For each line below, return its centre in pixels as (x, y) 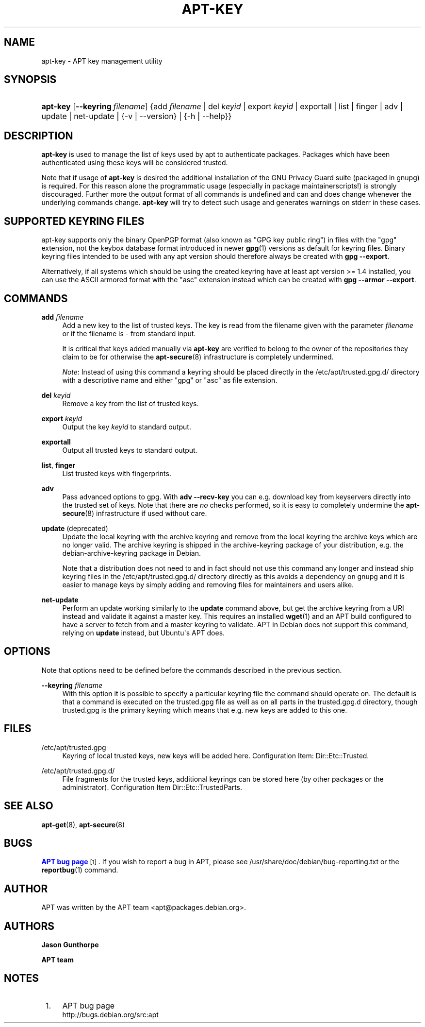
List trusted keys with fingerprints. (117, 473)
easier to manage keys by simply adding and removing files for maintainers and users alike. (208, 584)
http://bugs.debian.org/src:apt (110, 1014)
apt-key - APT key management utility (102, 61)
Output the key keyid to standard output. (127, 427)
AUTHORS (29, 926)
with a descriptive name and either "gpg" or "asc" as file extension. (170, 380)
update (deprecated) (75, 528)
